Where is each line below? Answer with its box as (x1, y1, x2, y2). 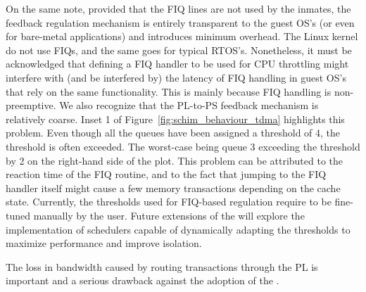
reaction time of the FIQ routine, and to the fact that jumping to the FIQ (6, 167, 327, 182)
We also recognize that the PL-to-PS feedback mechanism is (59, 98, 319, 113)
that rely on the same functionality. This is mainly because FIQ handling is (6, 84, 332, 99)
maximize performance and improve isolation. (6, 236, 202, 250)
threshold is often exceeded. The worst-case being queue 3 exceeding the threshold (6, 139, 360, 153)
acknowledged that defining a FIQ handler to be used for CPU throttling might (6, 56, 349, 71)
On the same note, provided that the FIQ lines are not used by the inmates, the (6, 1, 351, 15)
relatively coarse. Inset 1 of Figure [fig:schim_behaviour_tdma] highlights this (6, 111, 345, 126)
